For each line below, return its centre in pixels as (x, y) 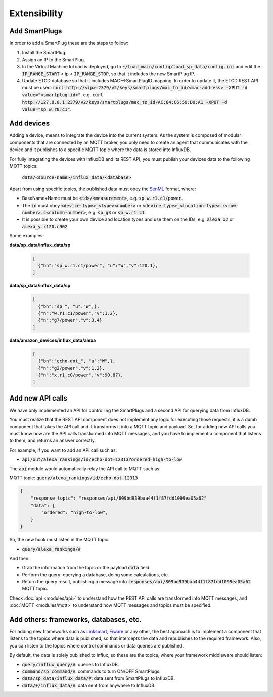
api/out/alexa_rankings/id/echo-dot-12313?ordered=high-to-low (102, 459)
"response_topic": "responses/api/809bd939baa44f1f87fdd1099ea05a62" (119, 498)
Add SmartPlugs (36, 31)
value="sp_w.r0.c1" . (47, 109)
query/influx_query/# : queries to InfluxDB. (71, 664)
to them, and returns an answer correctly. (53, 441)
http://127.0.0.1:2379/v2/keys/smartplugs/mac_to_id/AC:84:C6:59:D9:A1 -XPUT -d (125, 102)
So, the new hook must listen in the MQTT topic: (59, 539)
